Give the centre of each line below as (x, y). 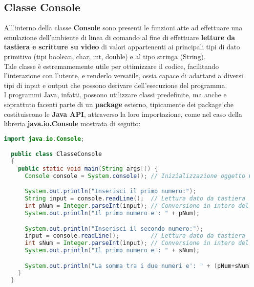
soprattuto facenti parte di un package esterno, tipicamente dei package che (119, 104)
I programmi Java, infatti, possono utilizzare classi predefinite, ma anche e (115, 95)
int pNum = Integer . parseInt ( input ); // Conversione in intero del (137, 206)
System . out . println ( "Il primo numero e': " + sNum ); (112, 251)
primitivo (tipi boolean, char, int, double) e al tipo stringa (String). (105, 56)
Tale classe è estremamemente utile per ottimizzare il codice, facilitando (112, 66)
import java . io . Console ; (44, 139)
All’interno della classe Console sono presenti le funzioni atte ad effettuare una (123, 28)
